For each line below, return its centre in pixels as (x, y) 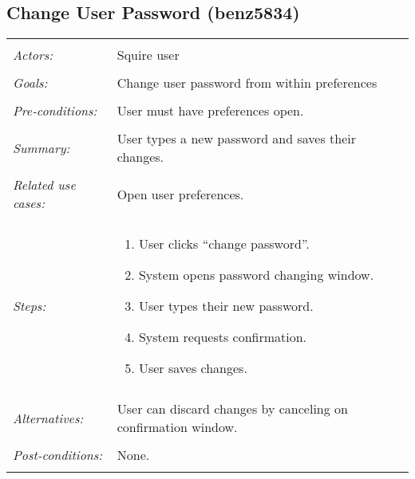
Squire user (148, 55)
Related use (44, 185)
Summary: (41, 147)
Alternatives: (48, 418)
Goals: (30, 83)
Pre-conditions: (55, 111)
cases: (29, 203)
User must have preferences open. (210, 111)
